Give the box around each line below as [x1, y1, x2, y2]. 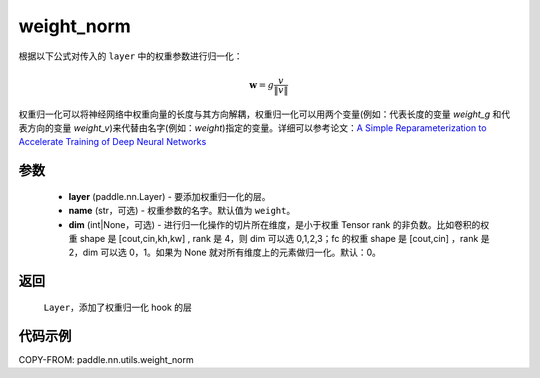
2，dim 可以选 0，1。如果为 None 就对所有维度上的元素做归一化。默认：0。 [68, 246, 382, 259]
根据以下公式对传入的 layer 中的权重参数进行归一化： [18, 50, 244, 62]
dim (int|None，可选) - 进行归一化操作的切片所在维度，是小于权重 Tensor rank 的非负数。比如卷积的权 [68, 218, 490, 230]
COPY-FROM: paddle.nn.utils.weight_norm [18, 353, 194, 365]
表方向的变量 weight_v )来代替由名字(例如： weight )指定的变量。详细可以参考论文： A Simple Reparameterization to [18, 121, 487, 134]
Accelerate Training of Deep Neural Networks [18, 136, 207, 148]
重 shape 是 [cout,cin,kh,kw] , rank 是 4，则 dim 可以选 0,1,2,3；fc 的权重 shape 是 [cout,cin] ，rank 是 [68, 232, 490, 244]
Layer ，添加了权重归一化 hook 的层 [43, 301, 192, 313]
